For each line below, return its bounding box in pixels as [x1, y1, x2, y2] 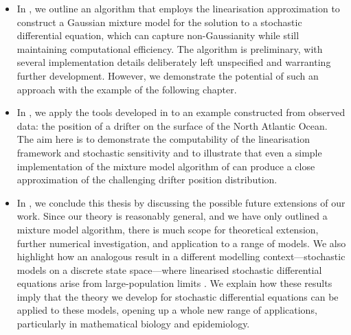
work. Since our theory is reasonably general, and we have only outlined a [16, 209, 328, 223]
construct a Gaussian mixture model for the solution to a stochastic [16, 14, 302, 29]
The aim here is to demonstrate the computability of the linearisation [16, 132, 310, 146]
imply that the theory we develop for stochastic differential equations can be [16, 289, 339, 303]
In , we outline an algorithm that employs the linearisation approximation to [16, 1, 340, 15]
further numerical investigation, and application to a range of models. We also [16, 235, 346, 250]
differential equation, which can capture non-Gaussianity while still [16, 28, 299, 43]
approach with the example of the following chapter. [16, 82, 237, 96]
